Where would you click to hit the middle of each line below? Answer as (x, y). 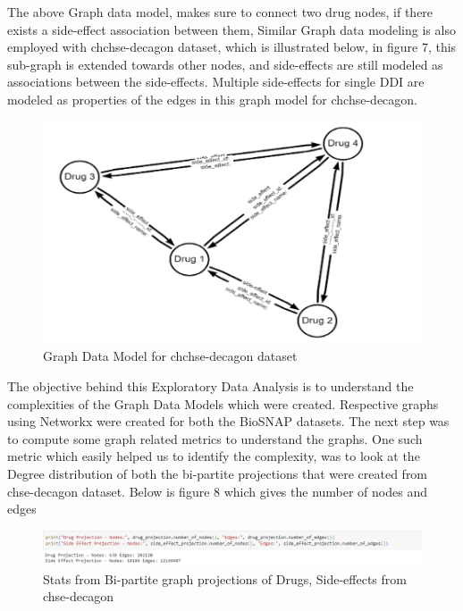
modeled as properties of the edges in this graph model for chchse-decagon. (213, 99)
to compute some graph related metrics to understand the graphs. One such (215, 438)
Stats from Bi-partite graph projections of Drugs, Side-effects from (225, 578)
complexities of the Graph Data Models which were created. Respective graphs (223, 403)
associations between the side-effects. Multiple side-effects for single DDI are (216, 82)
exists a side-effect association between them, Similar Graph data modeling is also (231, 29)
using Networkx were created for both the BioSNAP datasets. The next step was (228, 421)
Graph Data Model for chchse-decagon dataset (170, 356)
